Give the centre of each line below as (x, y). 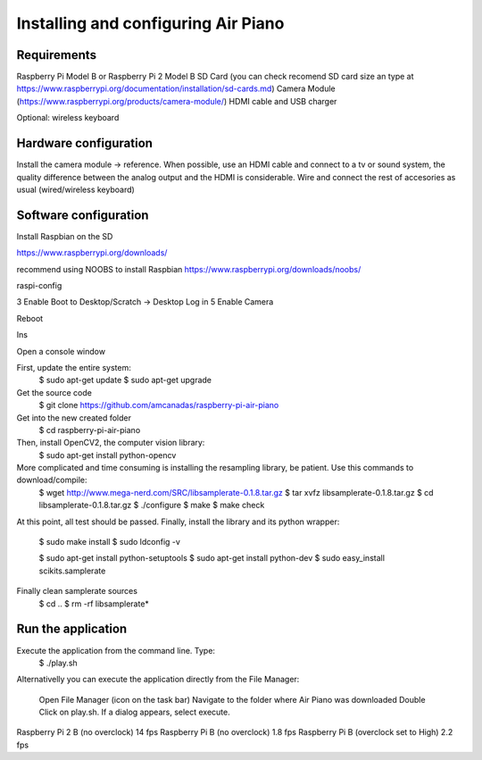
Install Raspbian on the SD (65, 236)
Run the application (72, 629)
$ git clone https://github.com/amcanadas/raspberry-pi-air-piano (159, 405)
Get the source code (54, 392)
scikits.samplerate (72, 571)
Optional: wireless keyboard (68, 118)
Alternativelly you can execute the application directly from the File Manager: (158, 680)
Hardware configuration (85, 143)
